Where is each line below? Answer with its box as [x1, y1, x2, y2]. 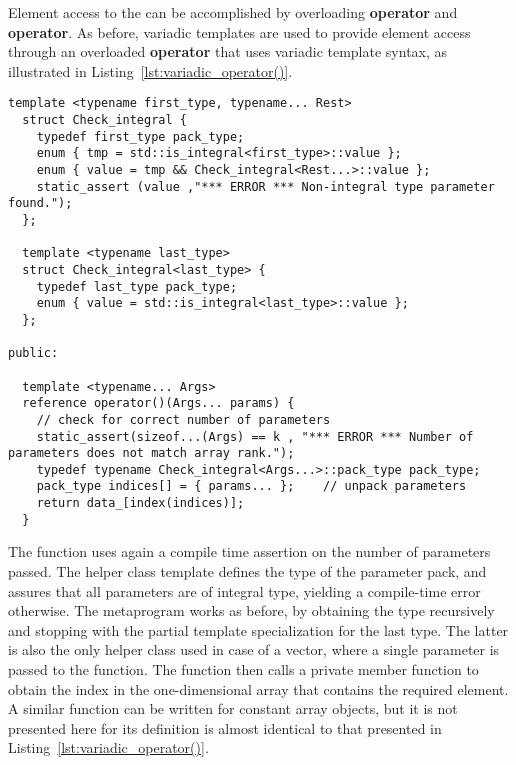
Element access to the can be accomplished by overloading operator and [8, 2, 458, 22]
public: [8, 346, 59, 361]
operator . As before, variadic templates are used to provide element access [8, 21, 471, 42]
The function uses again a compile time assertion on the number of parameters [8, 541, 491, 562]
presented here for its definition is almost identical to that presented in [8, 717, 442, 738]
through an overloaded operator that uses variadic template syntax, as [8, 41, 448, 62]
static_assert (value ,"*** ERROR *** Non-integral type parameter [36, 179, 495, 194]
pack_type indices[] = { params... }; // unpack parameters [36, 479, 467, 494]
